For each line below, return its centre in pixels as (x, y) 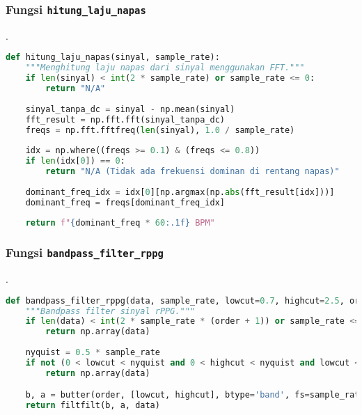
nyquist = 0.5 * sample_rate (93, 352)
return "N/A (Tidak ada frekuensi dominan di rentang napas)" (192, 171)
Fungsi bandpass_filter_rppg (85, 252)
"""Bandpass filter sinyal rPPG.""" (110, 311)
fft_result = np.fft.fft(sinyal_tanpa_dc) (125, 119)
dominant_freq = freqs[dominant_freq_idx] (125, 202)
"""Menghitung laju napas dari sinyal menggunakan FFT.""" (165, 68)
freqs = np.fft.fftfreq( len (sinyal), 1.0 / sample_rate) (160, 130)
